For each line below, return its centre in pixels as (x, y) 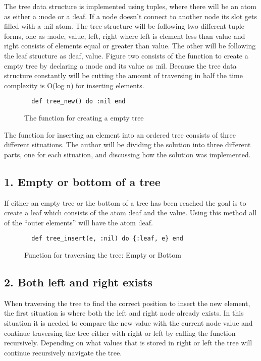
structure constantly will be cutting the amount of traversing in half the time (123, 75)
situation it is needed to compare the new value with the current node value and (128, 323)
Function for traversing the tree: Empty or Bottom (103, 255)
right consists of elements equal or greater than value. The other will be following (130, 46)
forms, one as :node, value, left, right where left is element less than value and (125, 36)
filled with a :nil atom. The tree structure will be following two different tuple (124, 26)
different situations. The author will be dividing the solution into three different (127, 144)
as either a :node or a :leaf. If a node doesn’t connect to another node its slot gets (130, 16)
